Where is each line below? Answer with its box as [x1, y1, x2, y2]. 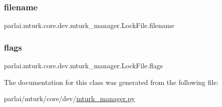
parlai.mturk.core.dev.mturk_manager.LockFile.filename [4, 20, 175, 30]
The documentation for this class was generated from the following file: [4, 77, 219, 87]
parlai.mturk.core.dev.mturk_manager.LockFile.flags [4, 60, 163, 71]
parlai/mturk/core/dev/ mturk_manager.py [4, 93, 135, 104]
